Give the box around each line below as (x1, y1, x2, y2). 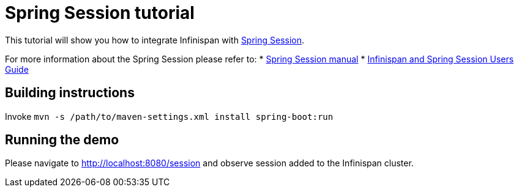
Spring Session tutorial (5, 2, 195, 23)
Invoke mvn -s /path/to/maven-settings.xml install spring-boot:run (5, 111, 334, 122)
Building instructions (5, 85, 135, 101)
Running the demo (5, 132, 119, 148)
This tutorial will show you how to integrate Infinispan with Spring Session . (5, 34, 305, 45)
